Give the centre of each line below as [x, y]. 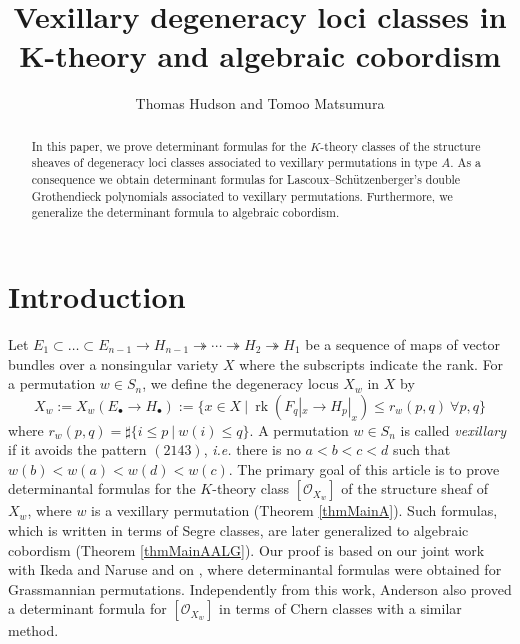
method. [33, 630]
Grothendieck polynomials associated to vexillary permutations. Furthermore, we [242, 195]
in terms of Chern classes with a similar [340, 608]
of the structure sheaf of [415, 488]
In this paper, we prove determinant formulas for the [169, 145]
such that [422, 449]
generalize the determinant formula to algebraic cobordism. [185, 212]
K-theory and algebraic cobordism [260, 55]
